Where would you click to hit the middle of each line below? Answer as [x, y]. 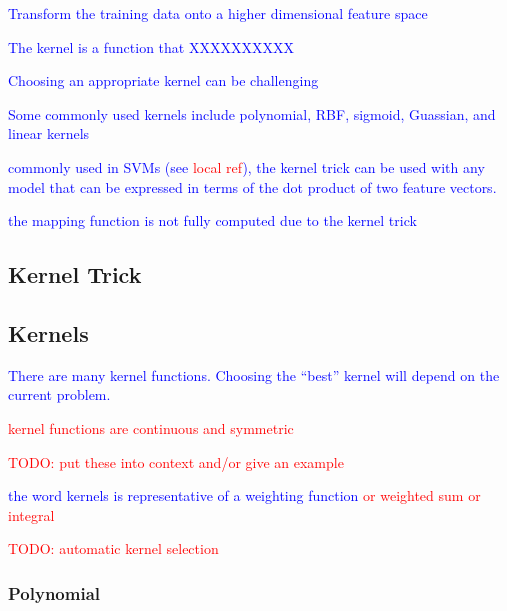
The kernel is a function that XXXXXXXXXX [151, 46]
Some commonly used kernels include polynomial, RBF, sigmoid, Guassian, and [252, 113]
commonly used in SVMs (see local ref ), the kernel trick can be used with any [246, 166]
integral [31, 514]
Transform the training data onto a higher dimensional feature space [218, 13]
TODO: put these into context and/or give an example [176, 461]
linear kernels [49, 133]
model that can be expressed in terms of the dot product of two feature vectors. [252, 186]
